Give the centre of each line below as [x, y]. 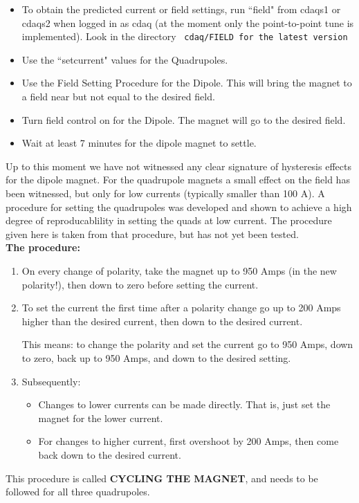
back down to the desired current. [110, 454]
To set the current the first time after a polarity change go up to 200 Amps [181, 308]
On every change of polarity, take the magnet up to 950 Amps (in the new [179, 270]
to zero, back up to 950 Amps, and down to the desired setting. [156, 357]
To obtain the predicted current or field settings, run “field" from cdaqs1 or [181, 9]
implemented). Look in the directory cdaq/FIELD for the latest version [185, 36]
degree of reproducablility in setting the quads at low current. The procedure [169, 220]
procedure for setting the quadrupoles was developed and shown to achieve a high [179, 207]
